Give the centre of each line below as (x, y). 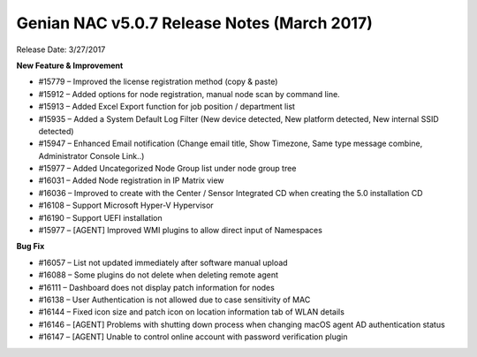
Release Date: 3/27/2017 (61, 49)
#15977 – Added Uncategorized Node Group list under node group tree (167, 169)
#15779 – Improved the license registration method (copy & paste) (158, 82)
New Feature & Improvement (70, 65)
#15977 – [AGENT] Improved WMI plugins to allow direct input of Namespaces (180, 231)
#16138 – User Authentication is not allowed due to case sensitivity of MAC (174, 300)
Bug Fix (30, 247)
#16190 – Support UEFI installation (100, 217)
